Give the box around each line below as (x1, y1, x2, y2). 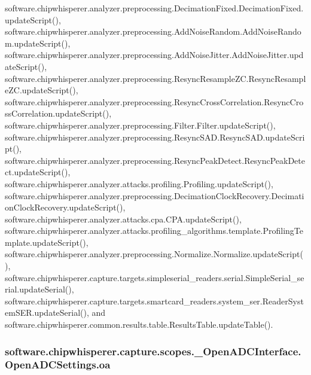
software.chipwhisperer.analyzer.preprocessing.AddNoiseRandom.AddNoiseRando (5, 25, 301, 38)
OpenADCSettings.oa (5, 357, 111, 372)
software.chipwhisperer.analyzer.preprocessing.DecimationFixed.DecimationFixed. (5, 2, 304, 14)
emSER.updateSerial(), (5, 306, 89, 319)
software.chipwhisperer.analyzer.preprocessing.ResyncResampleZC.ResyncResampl (5, 72, 306, 84)
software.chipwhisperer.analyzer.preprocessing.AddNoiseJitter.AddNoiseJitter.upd (5, 48, 304, 61)
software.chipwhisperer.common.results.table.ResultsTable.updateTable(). (5, 318, 273, 331)
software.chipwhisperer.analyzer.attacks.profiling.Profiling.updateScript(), (5, 177, 273, 190)
